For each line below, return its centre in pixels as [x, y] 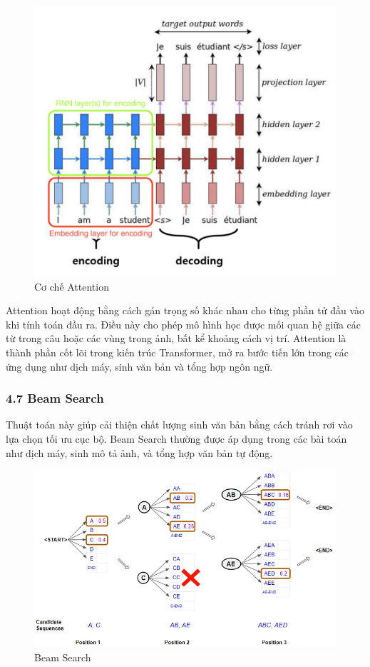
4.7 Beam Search [55, 398]
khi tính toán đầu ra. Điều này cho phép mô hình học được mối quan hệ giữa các [184, 324]
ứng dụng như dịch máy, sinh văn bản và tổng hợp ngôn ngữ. [139, 366]
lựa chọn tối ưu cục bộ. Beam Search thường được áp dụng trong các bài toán [176, 438]
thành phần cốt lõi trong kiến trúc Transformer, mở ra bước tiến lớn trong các [178, 352]
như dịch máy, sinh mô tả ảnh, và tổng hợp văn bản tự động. [139, 452]
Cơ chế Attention [72, 286]
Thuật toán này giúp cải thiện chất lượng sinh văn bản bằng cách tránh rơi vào [179, 425]
